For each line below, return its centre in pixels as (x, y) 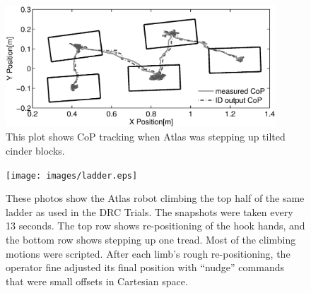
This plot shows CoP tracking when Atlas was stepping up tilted (146, 137)
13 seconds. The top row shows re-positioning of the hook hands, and (155, 226)
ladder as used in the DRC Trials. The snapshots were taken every (149, 211)
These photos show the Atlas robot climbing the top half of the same (155, 198)
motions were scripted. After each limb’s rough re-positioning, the (148, 253)
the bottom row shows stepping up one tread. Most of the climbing (151, 239)
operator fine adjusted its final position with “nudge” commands (145, 267)
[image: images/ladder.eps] (72, 175)
